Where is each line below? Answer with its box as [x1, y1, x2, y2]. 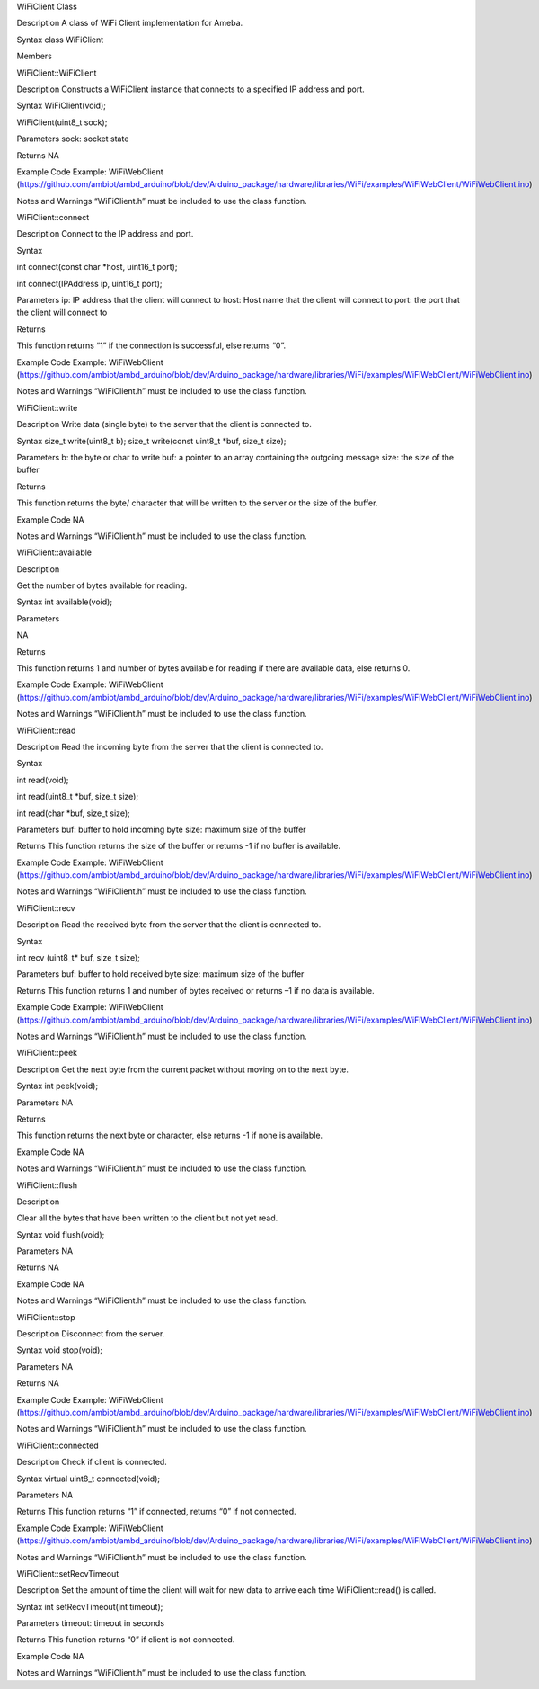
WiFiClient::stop [16, 1311, 75, 1322]
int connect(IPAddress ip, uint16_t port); [16, 278, 163, 289]
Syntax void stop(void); [16, 1345, 103, 1355]
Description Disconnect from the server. [16, 1328, 165, 1339]
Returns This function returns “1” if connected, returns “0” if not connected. [16, 1506, 296, 1517]
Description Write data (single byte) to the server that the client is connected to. [16, 419, 312, 430]
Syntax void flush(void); [16, 1229, 105, 1240]
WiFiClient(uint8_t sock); [16, 117, 108, 128]
